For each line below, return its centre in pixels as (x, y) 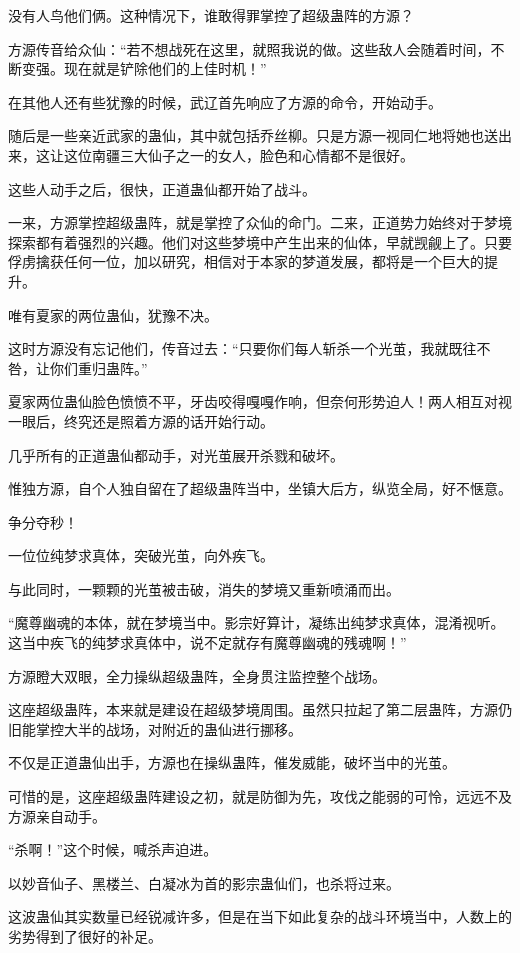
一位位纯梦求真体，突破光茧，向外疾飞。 (141, 555)
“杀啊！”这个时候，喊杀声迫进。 (113, 849)
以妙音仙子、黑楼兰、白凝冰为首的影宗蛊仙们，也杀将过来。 (204, 882)
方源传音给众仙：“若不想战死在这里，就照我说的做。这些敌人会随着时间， (249, 48)
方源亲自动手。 (57, 815)
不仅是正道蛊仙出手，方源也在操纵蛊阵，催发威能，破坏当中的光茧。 (232, 762)
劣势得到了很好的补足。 (85, 936)
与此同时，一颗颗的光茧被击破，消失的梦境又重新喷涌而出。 (204, 588)
